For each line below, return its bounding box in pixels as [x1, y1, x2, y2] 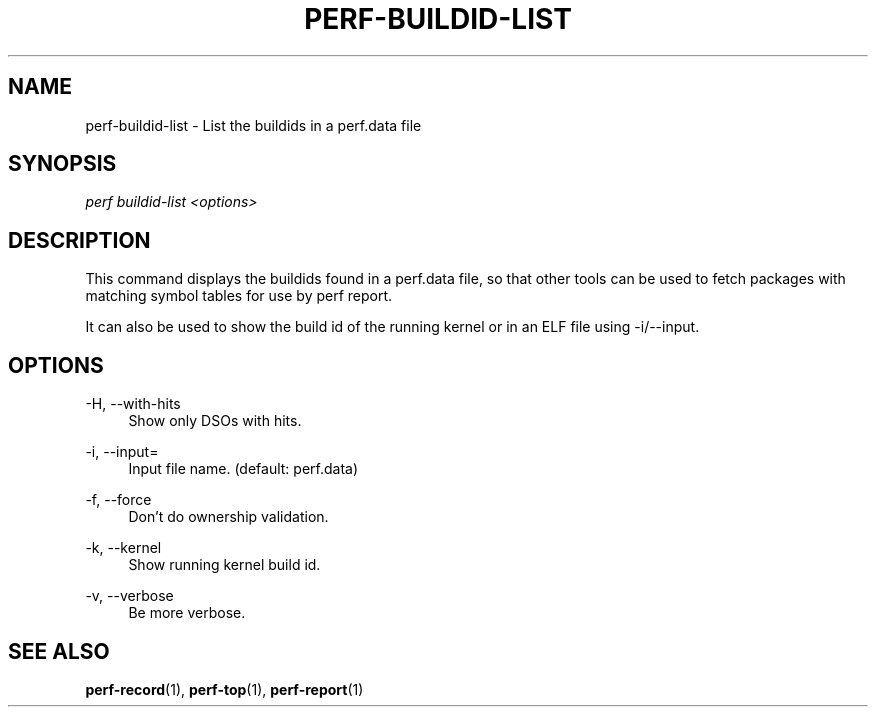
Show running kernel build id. [128, 556, 321, 574]
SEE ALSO [8, 638, 110, 664]
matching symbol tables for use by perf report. [85, 287, 393, 305]
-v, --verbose [85, 587, 174, 605]
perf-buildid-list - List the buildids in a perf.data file [85, 116, 422, 134]
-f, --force [85, 491, 152, 509]
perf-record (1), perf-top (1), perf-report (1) [85, 680, 364, 698]
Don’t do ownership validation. [128, 508, 329, 526]
